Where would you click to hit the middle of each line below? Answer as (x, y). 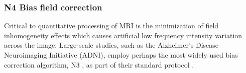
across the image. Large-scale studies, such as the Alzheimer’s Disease (111, 45)
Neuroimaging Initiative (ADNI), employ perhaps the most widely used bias (121, 55)
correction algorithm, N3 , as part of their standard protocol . (99, 64)
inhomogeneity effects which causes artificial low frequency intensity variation (123, 35)
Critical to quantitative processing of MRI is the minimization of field (111, 26)
